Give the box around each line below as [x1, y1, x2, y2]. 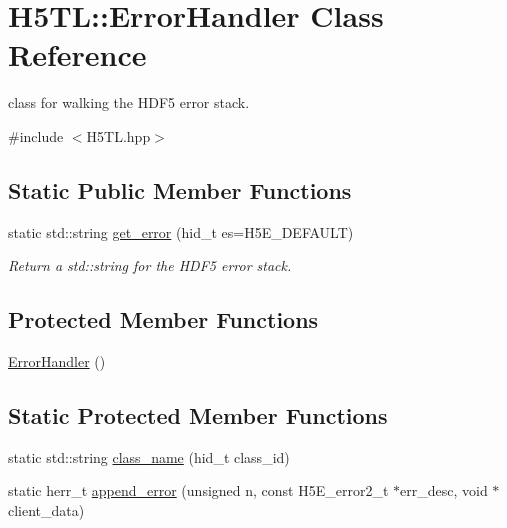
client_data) [8, 500, 85, 521]
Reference [8, 34, 147, 75]
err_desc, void [400, 480, 488, 501]
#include [8, 125, 64, 146]
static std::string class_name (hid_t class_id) [8, 446, 290, 467]
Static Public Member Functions [8, 174, 352, 205]
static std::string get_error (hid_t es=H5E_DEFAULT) [8, 221, 354, 242]
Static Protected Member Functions [8, 400, 388, 431]
